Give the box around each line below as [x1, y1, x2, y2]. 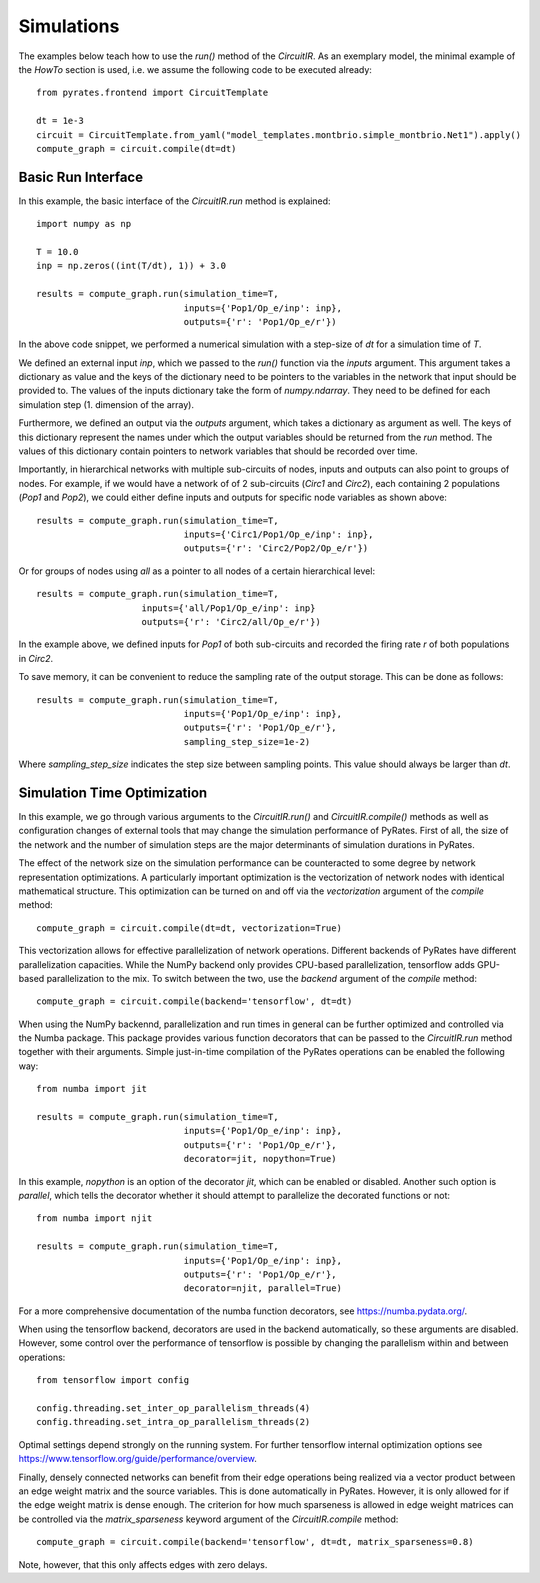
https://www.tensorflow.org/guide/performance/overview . [18, 1453, 257, 1465]
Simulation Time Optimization [18, 784, 208, 801]
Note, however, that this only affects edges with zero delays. [18, 1558, 268, 1570]
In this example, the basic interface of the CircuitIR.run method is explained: [18, 195, 331, 207]
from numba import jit [36, 1083, 148, 1095]
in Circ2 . [18, 652, 54, 664]
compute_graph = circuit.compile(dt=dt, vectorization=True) [36, 922, 342, 934]
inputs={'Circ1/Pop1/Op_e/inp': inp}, [183, 529, 374, 540]
